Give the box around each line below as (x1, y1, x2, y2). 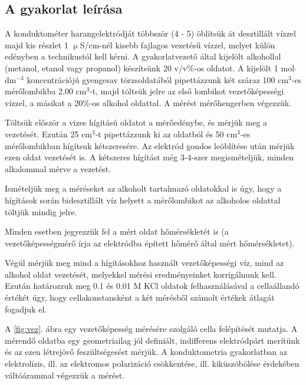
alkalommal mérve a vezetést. (5, 162, 111, 175)
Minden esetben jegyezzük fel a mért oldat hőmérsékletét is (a (5, 225, 229, 238)
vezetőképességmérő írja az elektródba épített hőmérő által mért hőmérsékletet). (5, 236, 295, 249)
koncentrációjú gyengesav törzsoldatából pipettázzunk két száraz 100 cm (27, 73, 289, 85)
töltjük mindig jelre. (5, 205, 77, 218)
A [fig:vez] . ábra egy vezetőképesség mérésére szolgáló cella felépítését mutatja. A (5, 323, 298, 335)
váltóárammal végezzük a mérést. (5, 368, 125, 381)
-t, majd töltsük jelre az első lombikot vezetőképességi (90, 85, 284, 97)
